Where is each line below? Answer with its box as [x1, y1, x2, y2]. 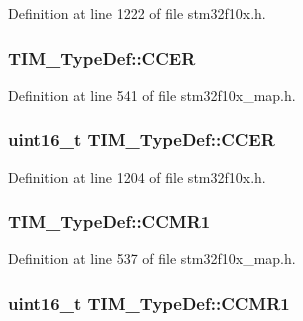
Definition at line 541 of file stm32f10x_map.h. [8, 84, 296, 105]
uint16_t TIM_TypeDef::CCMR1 [8, 290, 290, 315]
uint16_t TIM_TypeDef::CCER [8, 127, 275, 152]
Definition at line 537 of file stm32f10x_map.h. [8, 248, 296, 269]
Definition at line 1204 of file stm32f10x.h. [8, 166, 266, 187]
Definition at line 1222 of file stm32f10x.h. [8, 3, 266, 23]
